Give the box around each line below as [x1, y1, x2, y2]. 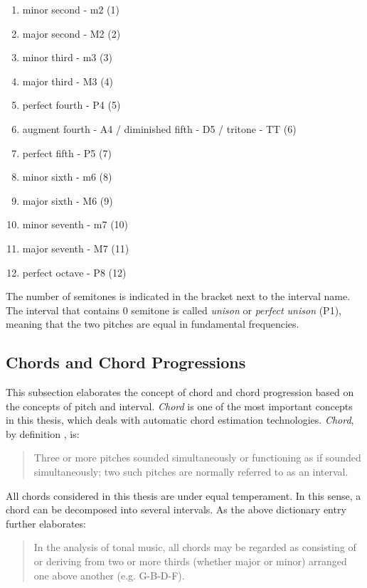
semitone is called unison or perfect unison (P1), [131, 302, 341, 317]
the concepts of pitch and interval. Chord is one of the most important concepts [6, 398, 353, 413]
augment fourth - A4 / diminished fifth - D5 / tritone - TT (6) [22, 121, 297, 136]
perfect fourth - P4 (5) [22, 97, 121, 112]
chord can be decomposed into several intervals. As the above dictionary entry [6, 502, 346, 517]
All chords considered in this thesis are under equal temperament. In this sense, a [6, 488, 361, 503]
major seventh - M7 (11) [22, 240, 129, 255]
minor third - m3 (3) [22, 50, 112, 65]
